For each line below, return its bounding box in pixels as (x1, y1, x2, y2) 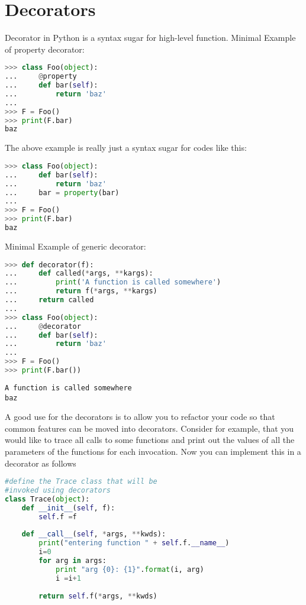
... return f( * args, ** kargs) (5, 287, 157, 296)
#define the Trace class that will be (5, 477, 157, 486)
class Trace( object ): (5, 494, 90, 503)
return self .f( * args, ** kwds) (38, 591, 157, 600)
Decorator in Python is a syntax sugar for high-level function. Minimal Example (5, 31, 296, 44)
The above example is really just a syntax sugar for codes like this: (5, 141, 247, 154)
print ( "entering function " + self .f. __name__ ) (38, 539, 230, 548)
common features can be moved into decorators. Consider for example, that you (5, 422, 294, 434)
